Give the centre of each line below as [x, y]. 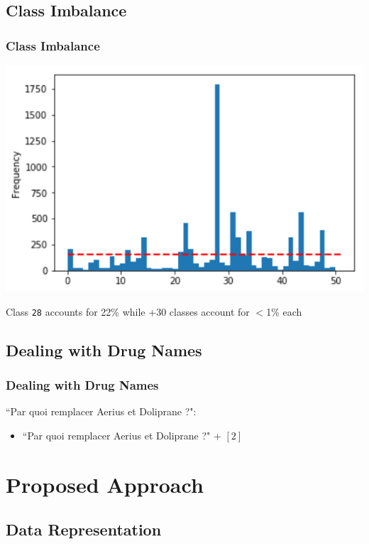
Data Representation [84, 529]
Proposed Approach [105, 484]
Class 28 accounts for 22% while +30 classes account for [128, 311]
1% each [284, 311]
